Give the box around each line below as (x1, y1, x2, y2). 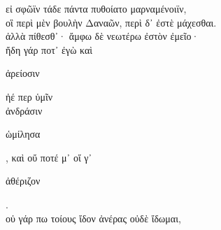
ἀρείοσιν (6, 66, 40, 80)
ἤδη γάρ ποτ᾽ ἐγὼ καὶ (6, 42, 93, 57)
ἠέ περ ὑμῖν (6, 89, 52, 103)
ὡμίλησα (6, 127, 41, 141)
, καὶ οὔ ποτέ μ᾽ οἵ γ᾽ (6, 150, 92, 164)
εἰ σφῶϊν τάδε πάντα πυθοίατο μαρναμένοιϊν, (6, 1, 187, 15)
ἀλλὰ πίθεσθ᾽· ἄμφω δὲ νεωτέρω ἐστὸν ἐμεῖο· (6, 29, 199, 43)
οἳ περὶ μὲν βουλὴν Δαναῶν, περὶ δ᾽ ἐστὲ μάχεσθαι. (6, 15, 217, 29)
